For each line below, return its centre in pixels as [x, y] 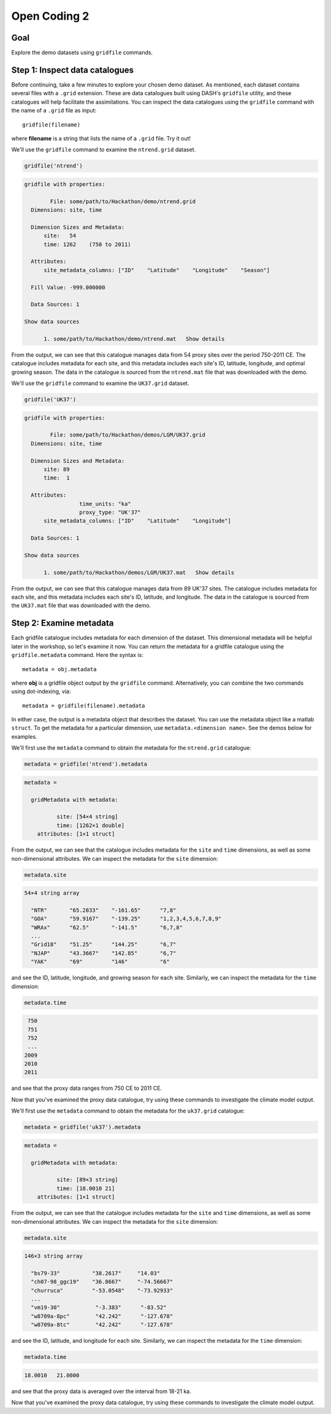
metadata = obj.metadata [59, 669]
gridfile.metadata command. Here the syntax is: [77, 655]
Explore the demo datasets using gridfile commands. [82, 53]
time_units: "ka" [105, 504]
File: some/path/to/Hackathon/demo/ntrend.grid [123, 201]
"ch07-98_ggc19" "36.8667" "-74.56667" [102, 1282]
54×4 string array [52, 893]
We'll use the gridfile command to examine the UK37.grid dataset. [100, 383]
